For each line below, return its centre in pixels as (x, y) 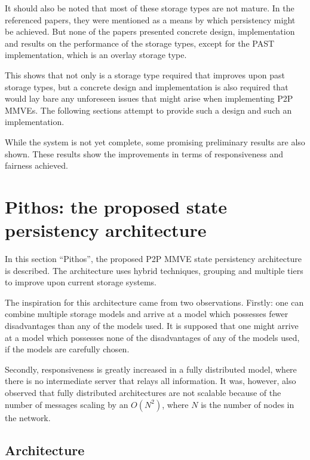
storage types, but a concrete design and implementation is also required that (147, 86)
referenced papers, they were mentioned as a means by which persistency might (150, 19)
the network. (28, 417)
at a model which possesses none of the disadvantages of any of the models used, (152, 337)
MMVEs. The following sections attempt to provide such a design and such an (148, 110)
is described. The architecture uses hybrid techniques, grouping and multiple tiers (154, 270)
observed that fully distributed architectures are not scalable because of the (143, 392)
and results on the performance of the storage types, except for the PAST (140, 43)
